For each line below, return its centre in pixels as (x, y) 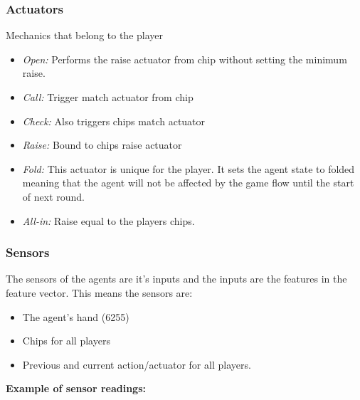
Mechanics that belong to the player (85, 35)
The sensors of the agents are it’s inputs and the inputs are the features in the (176, 279)
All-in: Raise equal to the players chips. (108, 220)
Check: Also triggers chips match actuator (114, 121)
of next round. (53, 196)
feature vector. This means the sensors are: (99, 292)
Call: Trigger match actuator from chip (108, 97)
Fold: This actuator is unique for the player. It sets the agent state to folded (189, 168)
